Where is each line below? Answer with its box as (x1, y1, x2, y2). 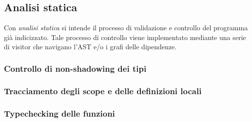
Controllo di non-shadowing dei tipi (4, 62, 147, 74)
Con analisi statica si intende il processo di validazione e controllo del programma (4, 22, 248, 33)
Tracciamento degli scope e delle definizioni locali (4, 84, 202, 97)
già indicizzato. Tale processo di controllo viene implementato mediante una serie (4, 32, 246, 42)
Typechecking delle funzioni (4, 107, 115, 119)
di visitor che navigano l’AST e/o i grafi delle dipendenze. (4, 41, 177, 52)
